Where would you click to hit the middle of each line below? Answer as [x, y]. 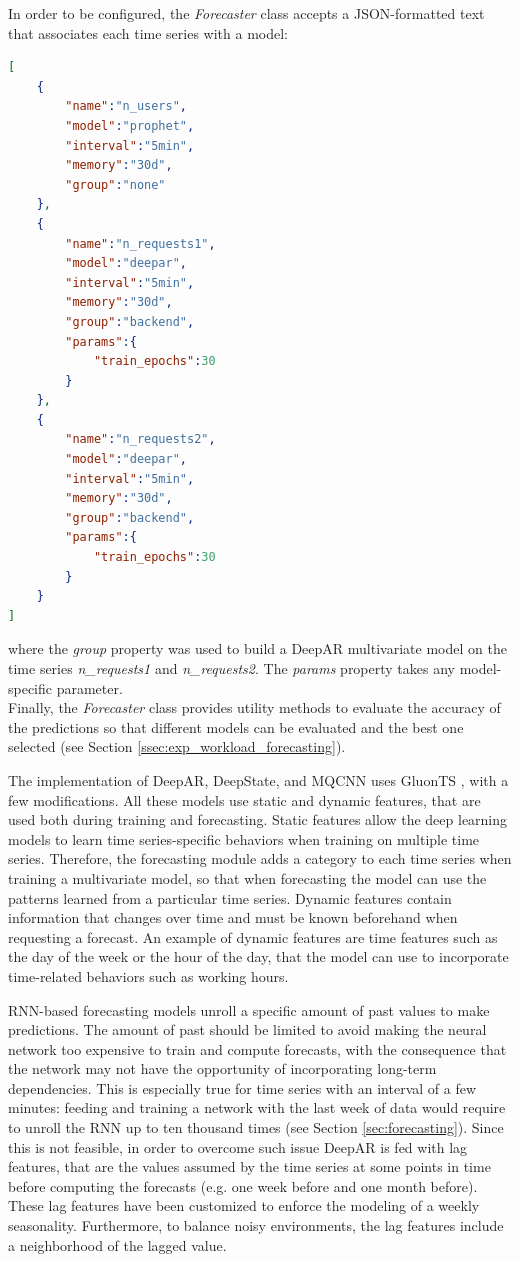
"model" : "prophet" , [130, 125]
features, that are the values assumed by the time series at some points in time [249, 1166]
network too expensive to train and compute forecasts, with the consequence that [257, 1048]
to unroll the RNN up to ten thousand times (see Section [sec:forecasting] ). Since [256, 1127]
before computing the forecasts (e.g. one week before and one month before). [243, 1185]
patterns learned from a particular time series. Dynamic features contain [230, 897]
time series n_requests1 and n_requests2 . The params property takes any [231, 668]
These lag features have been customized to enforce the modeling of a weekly [244, 1205]
